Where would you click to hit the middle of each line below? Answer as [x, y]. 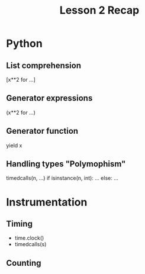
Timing [19, 224]
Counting [24, 263]
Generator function [42, 131]
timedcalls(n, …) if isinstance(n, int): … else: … [62, 178]
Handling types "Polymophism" [66, 164]
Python [24, 43]
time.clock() [29, 238]
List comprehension [44, 65]
